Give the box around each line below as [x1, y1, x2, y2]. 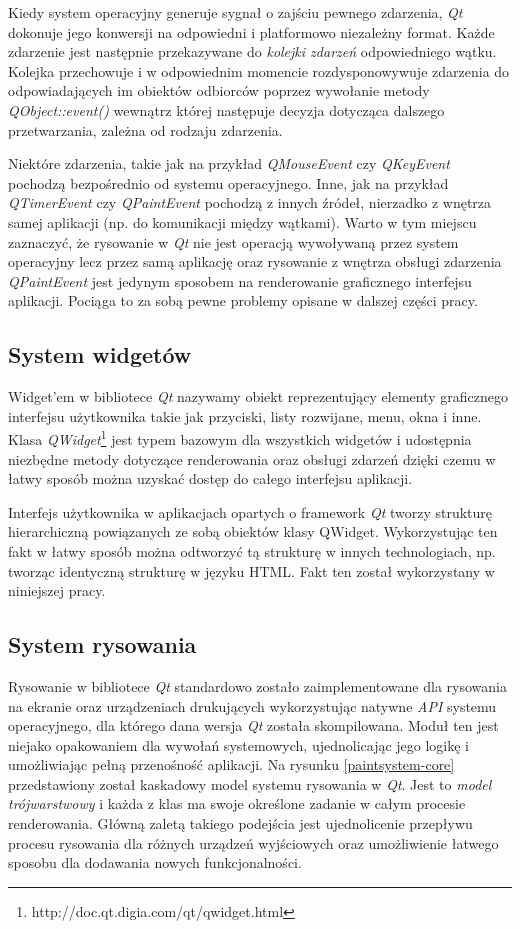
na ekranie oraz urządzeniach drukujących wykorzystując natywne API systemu [8, 695, 497, 716]
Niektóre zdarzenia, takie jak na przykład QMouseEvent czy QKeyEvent [8, 153, 450, 174]
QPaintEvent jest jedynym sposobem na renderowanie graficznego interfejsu [8, 270, 472, 291]
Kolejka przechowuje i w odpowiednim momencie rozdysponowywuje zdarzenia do [8, 60, 510, 81]
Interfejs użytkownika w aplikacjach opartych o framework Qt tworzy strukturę [8, 501, 493, 522]
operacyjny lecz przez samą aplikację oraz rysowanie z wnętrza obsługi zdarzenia [8, 251, 502, 272]
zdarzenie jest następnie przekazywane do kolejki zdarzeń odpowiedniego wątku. [8, 41, 497, 62]
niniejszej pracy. [8, 580, 106, 601]
